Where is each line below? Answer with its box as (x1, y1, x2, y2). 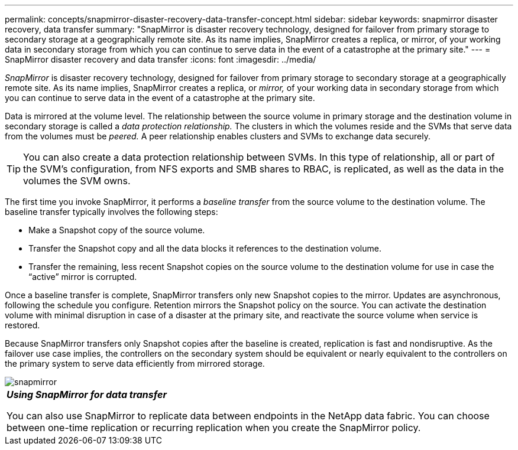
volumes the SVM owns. (23, 175, 131, 187)
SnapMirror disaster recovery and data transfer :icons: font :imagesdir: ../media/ (5, 54, 316, 64)
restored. (5, 320, 40, 330)
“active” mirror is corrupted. (28, 272, 137, 282)
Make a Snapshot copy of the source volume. (28, 225, 205, 235)
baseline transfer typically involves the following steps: (5, 207, 218, 217)
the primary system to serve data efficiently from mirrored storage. (5, 358, 265, 369)
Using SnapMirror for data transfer (7, 389, 167, 400)
